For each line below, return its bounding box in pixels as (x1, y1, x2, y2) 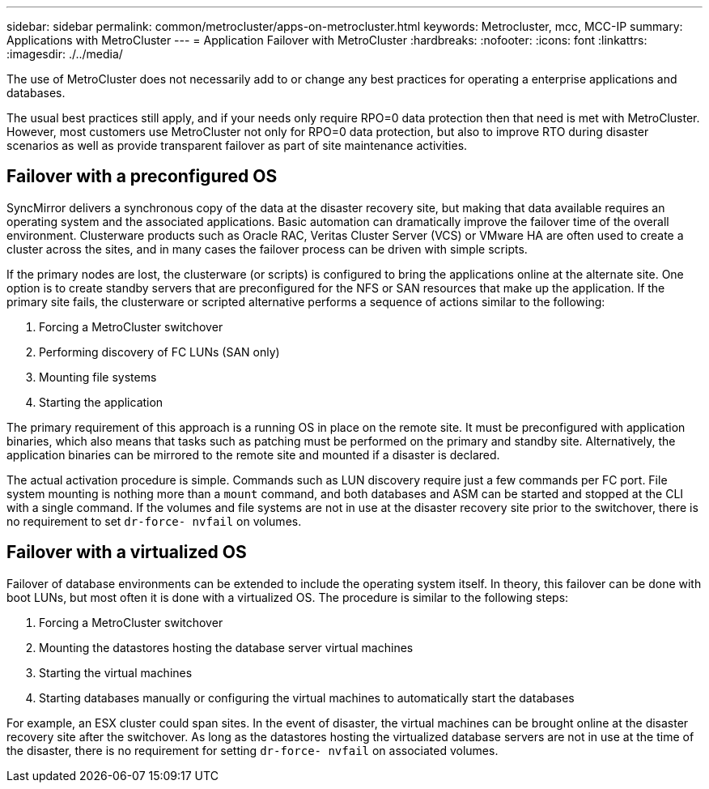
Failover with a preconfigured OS (6, 166, 278, 187)
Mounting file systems (39, 369, 157, 384)
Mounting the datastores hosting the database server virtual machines (39, 640, 414, 655)
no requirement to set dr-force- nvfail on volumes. (6, 514, 302, 528)
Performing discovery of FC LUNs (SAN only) (39, 344, 280, 359)
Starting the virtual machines (39, 665, 193, 680)
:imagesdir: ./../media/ (6, 47, 123, 61)
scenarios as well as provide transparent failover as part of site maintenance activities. (6, 139, 468, 152)
